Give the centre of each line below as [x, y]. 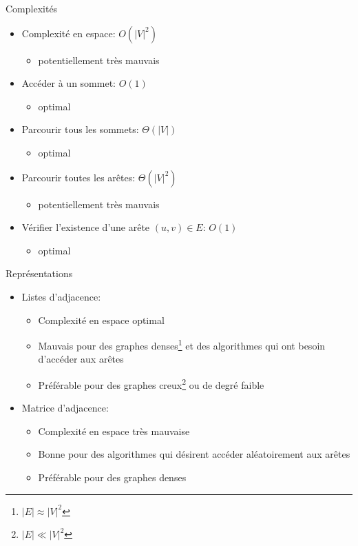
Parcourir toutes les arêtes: [78, 177]
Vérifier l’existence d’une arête [86, 227]
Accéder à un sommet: [69, 83]
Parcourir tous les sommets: [80, 129]
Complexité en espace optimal [101, 320]
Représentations [39, 273]
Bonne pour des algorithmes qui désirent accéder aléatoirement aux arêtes [194, 454]
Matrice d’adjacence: [65, 408]
